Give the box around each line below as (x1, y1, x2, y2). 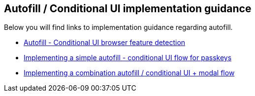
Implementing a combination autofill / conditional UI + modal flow (24, 69, 235, 77)
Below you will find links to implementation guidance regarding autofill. (4, 23, 233, 32)
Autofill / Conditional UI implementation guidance (4, 2, 252, 15)
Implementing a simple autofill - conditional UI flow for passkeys (24, 53, 232, 62)
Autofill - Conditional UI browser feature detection (24, 38, 186, 47)
